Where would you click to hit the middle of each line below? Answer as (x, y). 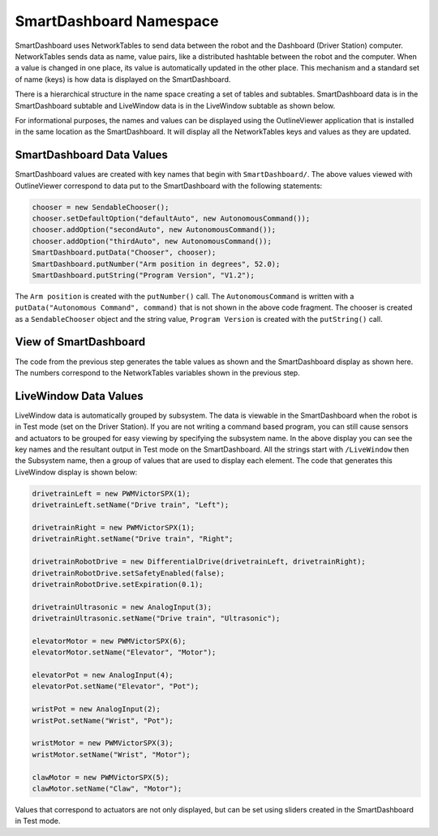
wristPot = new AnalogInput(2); (97, 709)
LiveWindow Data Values (79, 396)
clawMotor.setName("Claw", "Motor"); (107, 788)
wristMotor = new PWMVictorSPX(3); (103, 743)
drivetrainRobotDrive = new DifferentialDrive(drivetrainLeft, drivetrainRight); (199, 562)
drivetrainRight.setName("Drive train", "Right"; (133, 539)
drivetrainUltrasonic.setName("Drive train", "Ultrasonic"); (156, 619)
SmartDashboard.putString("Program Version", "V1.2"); (143, 275)
